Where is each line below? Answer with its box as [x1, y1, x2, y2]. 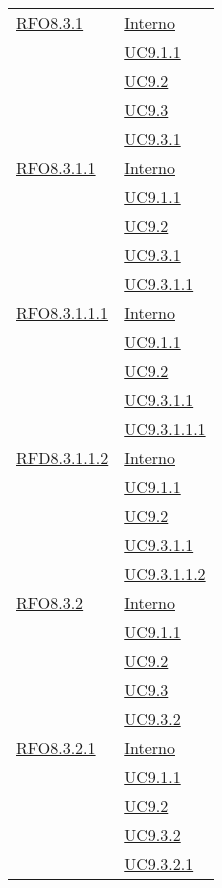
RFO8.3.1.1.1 [16, 301, 109, 324]
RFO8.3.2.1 [16, 736, 96, 759]
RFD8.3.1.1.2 [16, 446, 109, 469]
